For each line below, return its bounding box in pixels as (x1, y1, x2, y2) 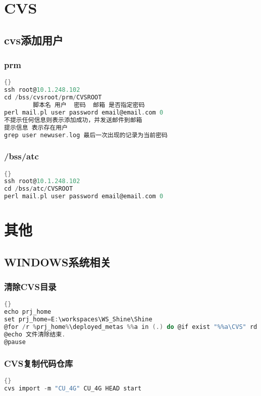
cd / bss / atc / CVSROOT (4, 185, 73, 193)
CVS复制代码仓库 (4, 357, 73, 369)
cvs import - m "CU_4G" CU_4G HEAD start (4, 384, 142, 392)
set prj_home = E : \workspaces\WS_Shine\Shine (4, 316, 152, 323)
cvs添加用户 (4, 32, 64, 47)
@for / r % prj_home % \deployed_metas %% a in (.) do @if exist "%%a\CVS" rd (4, 323, 257, 331)
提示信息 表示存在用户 (4, 124, 68, 131)
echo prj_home (4, 308, 51, 316)
